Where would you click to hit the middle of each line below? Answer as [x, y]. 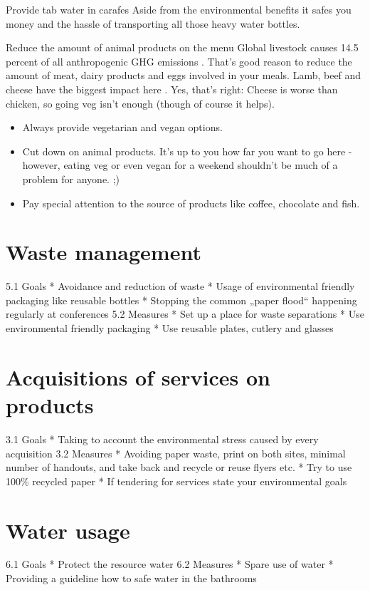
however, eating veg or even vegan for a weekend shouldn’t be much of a [180, 165]
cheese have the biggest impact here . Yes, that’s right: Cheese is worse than [172, 89]
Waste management [104, 252]
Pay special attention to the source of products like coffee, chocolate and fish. [191, 203]
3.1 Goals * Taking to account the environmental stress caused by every [162, 439]
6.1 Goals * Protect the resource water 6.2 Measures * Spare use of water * [170, 564]
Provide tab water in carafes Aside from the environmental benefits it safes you [179, 9]
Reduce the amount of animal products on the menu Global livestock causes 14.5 [182, 47]
